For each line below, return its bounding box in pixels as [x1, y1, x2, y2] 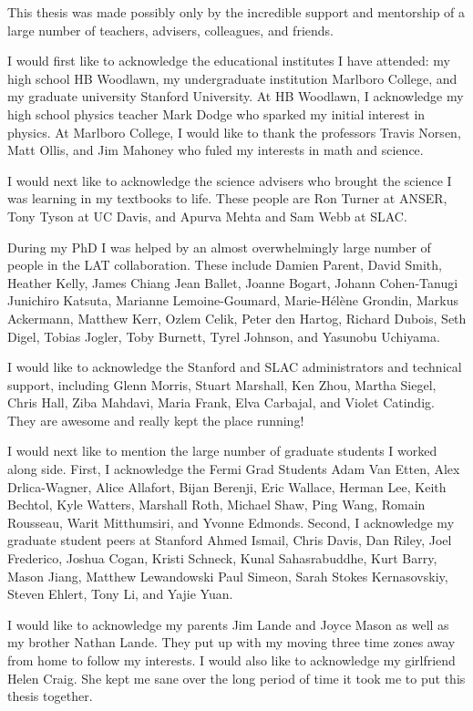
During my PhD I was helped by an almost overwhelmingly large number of [7, 237, 431, 256]
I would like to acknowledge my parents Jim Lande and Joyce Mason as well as [7, 614, 449, 634]
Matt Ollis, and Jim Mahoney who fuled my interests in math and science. [7, 140, 424, 160]
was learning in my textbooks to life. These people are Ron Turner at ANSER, [7, 189, 447, 208]
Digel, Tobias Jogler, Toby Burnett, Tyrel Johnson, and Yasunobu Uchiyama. [7, 326, 440, 345]
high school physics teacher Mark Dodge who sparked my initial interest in [7, 104, 426, 123]
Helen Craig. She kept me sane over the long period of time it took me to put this [7, 668, 466, 687]
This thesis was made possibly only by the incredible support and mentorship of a [7, 3, 466, 21]
